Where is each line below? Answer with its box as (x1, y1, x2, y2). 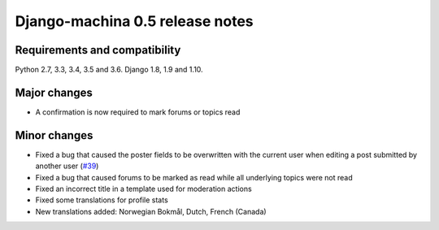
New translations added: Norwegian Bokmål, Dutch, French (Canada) (35, 206, 267, 216)
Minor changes (15, 128, 93, 142)
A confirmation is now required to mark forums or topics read (35, 106, 241, 117)
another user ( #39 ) (35, 161, 99, 171)
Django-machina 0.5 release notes (15, 12, 254, 30)
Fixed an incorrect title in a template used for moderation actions (35, 184, 252, 194)
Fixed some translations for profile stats (35, 195, 168, 205)
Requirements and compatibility (15, 43, 181, 57)
